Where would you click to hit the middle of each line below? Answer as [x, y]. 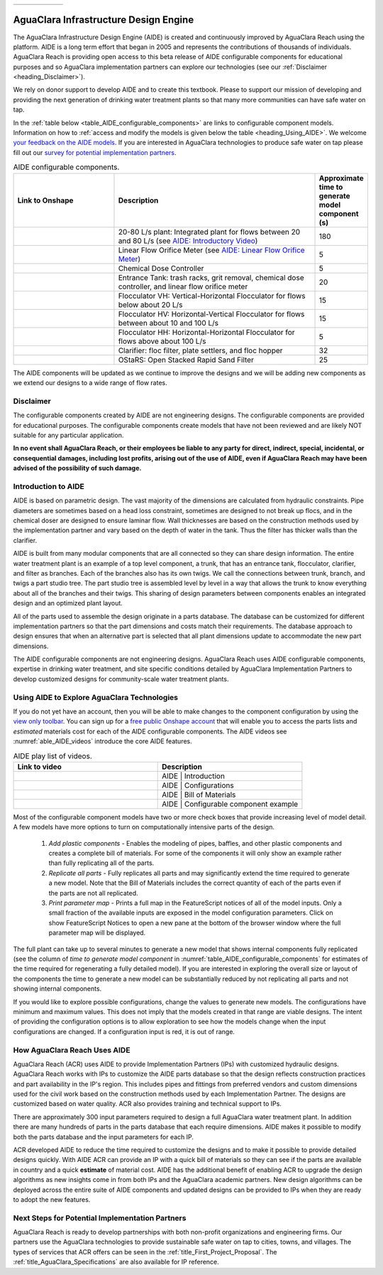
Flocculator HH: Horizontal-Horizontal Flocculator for [206, 332]
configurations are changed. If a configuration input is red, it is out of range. [124, 1031]
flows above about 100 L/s [162, 341]
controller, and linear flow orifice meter [183, 286]
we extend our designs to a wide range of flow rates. [90, 382]
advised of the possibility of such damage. [77, 468]
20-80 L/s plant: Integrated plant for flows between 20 [209, 232]
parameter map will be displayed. [97, 933]
